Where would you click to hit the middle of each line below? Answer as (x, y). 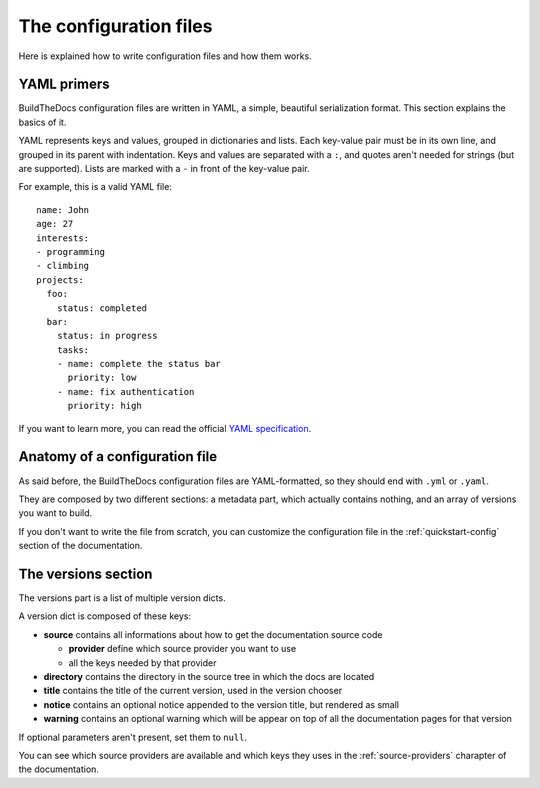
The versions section (85, 573)
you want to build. (55, 513)
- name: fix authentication (125, 391)
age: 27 (55, 224)
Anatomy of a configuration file (118, 456)
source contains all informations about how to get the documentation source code (213, 634)
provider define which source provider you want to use (182, 649)
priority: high (104, 406)
